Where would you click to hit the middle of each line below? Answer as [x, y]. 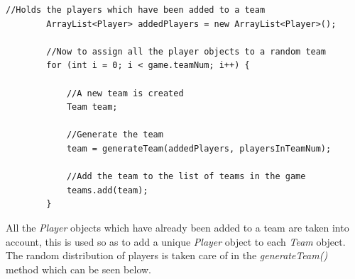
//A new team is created [125, 93]
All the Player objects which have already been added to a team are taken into [177, 227]
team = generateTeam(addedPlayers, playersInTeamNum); [199, 148]
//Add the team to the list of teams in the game [186, 177]
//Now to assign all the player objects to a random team [186, 51]
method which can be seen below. [79, 269]
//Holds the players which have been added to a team [136, 10]
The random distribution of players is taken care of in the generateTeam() [167, 255]
